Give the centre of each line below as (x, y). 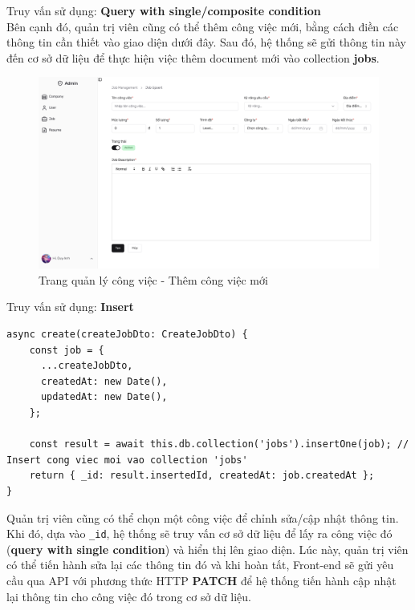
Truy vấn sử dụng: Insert (70, 307)
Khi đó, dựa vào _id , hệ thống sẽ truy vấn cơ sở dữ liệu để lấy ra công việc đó (199, 533)
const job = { (67, 350)
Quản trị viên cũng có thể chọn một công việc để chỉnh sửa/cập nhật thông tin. (203, 517)
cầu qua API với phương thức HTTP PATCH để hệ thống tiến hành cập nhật (201, 581)
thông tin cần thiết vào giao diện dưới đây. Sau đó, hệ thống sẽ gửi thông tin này (206, 42)
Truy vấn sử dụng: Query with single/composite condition (164, 10)
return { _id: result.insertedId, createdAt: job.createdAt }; (202, 476)
